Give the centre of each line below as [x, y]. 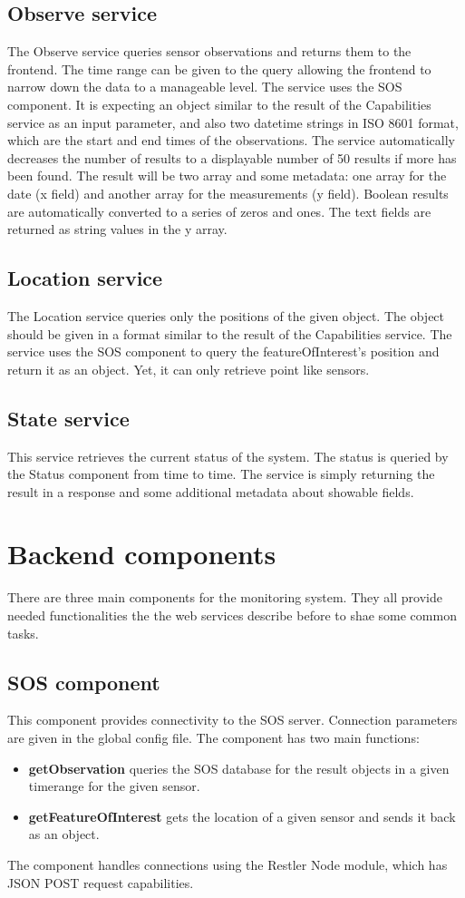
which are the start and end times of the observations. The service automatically [232, 140]
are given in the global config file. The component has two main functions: [213, 737]
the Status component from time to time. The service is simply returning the [221, 474]
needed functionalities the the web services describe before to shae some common [232, 615]
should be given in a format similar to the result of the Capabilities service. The [230, 333]
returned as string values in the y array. [117, 229]
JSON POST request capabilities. [101, 882]
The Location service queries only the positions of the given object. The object [226, 315]
